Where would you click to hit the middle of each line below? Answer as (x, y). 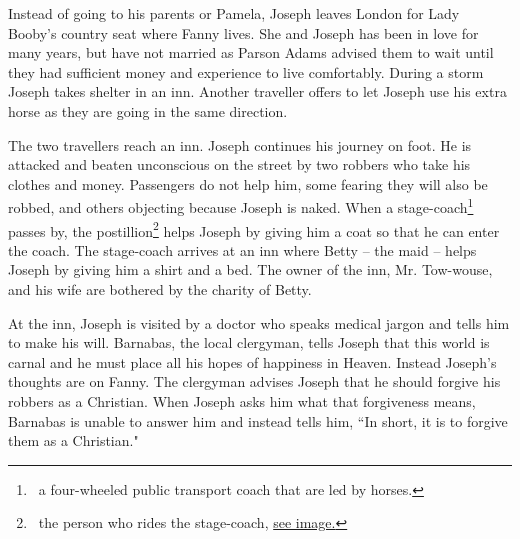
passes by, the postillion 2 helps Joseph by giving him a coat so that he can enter (254, 229)
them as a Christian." (73, 440)
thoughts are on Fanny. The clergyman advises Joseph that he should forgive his (254, 381)
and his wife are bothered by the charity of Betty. (160, 289)
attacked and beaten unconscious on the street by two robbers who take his (239, 164)
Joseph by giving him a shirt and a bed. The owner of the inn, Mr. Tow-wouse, (250, 269)
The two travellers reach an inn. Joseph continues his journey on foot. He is (240, 144)
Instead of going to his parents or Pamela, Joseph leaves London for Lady (234, 13)
